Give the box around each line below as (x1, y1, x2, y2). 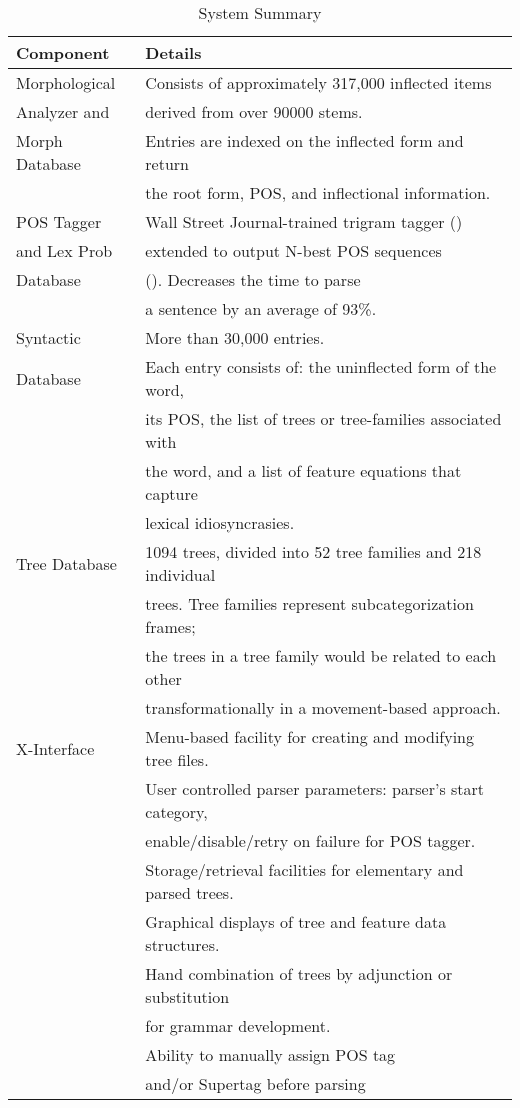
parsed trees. (145, 881, 234, 904)
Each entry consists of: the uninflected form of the (145, 355, 497, 378)
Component (16, 41, 110, 64)
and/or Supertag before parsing (145, 1072, 366, 1095)
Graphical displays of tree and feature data (145, 910, 447, 933)
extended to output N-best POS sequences (145, 239, 442, 262)
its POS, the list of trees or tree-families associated (145, 407, 502, 430)
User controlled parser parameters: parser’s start (145, 777, 485, 800)
